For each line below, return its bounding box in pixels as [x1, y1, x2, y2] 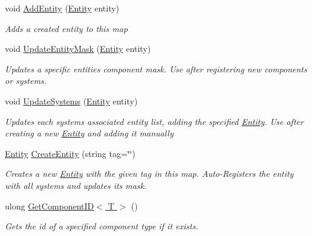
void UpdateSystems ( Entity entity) [5, 94, 138, 107]
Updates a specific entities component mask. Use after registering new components [5, 62, 307, 75]
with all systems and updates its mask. [5, 179, 147, 191]
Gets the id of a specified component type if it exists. [5, 220, 198, 232]
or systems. [5, 74, 47, 87]
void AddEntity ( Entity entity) [5, 2, 120, 14]
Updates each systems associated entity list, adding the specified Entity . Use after [5, 115, 304, 127]
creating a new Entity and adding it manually [5, 127, 174, 139]
